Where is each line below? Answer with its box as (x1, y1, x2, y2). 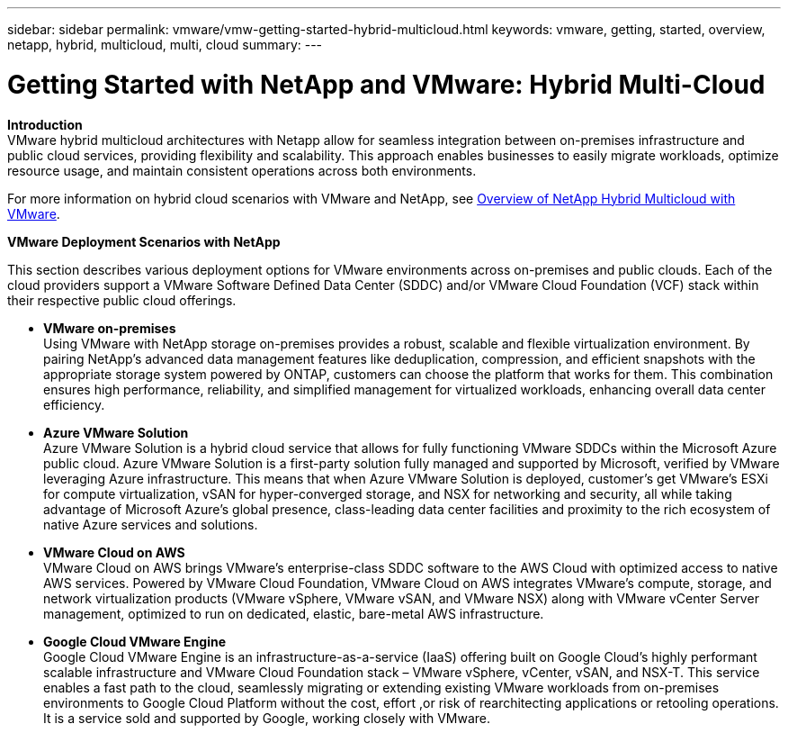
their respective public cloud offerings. (7, 292, 237, 308)
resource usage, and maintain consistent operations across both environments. (7, 162, 477, 178)
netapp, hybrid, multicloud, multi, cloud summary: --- (7, 37, 323, 52)
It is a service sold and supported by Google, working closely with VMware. (43, 710, 491, 726)
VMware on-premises (43, 320, 176, 336)
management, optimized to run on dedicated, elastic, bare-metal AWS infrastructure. (43, 605, 544, 621)
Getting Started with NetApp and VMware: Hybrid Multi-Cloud (7, 68, 766, 100)
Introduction (7, 116, 83, 132)
